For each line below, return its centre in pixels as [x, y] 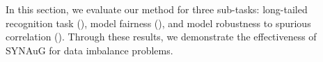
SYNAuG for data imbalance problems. [89, 50]
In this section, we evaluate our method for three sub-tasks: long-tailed [157, 9]
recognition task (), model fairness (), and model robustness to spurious [158, 23]
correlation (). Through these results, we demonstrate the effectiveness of [161, 37]
